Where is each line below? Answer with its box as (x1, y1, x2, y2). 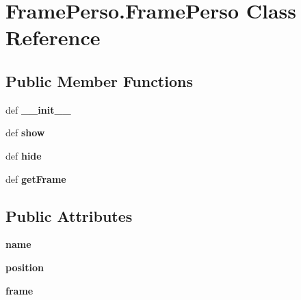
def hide (5, 148, 42, 162)
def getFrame (5, 171, 66, 186)
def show (5, 125, 45, 140)
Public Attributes (5, 205, 133, 226)
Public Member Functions (5, 70, 193, 91)
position (5, 260, 44, 274)
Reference (5, 23, 101, 51)
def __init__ (5, 102, 71, 116)
